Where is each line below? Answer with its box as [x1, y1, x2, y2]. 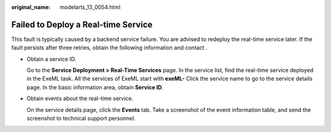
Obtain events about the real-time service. [26, 95, 134, 102]
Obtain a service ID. [26, 55, 77, 62]
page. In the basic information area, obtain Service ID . [26, 83, 164, 91]
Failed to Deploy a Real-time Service [11, 19, 153, 30]
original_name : [11, 4, 51, 10]
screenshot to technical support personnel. [26, 115, 136, 122]
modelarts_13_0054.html [59, 4, 121, 10]
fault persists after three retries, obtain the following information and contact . [11, 44, 208, 51]
